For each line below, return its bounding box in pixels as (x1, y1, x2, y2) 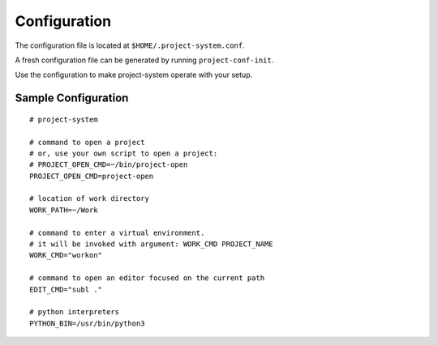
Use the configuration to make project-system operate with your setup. (15, 70, 253, 80)
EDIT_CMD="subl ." (29, 284, 103, 294)
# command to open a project (29, 138, 145, 147)
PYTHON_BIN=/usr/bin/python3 (29, 318, 145, 328)
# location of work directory (29, 194, 150, 203)
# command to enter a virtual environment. (29, 228, 205, 237)
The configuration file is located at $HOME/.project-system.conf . (15, 40, 245, 50)
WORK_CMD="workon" (29, 251, 103, 260)
